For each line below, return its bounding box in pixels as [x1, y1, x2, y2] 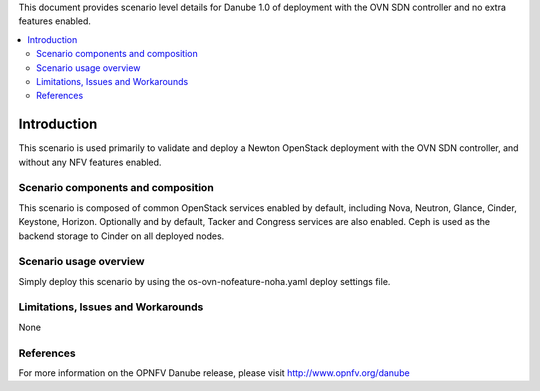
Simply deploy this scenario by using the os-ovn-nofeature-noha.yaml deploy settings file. [18, 275, 391, 287]
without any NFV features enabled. [18, 156, 162, 168]
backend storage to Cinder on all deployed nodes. [18, 230, 225, 242]
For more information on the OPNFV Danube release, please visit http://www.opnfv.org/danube [18, 366, 410, 379]
